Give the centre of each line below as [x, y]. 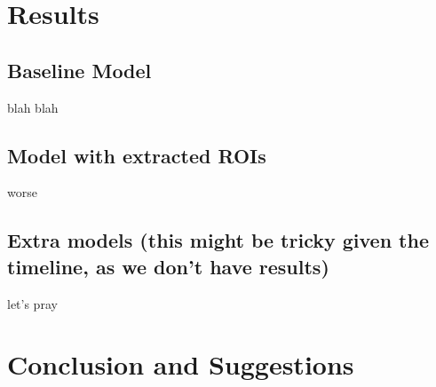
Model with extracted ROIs [137, 155]
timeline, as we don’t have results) [168, 266]
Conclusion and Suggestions [181, 364]
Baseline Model [79, 70]
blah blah [33, 107]
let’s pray [32, 303]
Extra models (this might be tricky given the [218, 240]
